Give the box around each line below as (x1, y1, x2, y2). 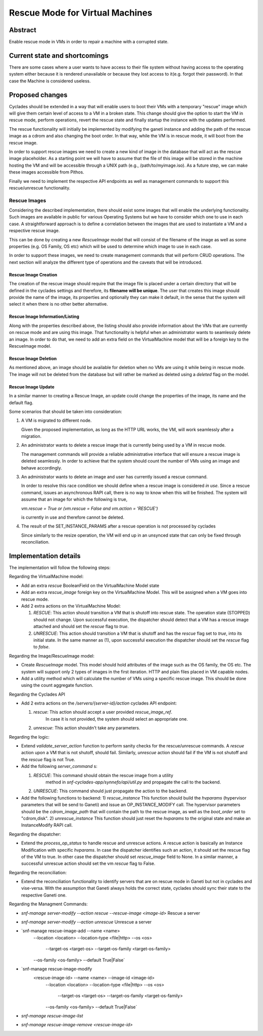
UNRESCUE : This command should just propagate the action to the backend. (33, 788, 188, 794)
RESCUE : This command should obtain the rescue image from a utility (33, 772, 173, 778)
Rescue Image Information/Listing (9, 313, 80, 319)
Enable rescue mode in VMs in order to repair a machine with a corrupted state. (9, 39, 169, 45)
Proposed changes (9, 91, 68, 99)
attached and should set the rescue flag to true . (33, 624, 129, 629)
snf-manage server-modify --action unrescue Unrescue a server (21, 919, 152, 925)
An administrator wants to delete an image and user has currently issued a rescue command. (21, 474, 208, 480)
